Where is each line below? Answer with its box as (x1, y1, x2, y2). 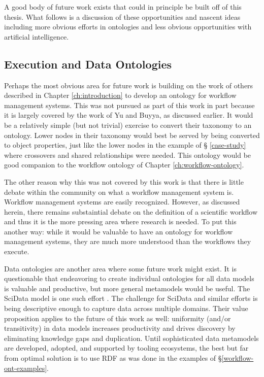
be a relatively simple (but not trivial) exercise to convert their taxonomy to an (4, 119, 252, 130)
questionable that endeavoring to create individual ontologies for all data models (4, 273, 254, 284)
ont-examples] (4, 362, 47, 373)
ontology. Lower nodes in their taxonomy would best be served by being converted (4, 129, 260, 140)
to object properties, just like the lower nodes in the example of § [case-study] (4, 140, 246, 150)
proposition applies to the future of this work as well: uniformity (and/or (4, 313, 231, 323)
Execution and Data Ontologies (4, 56, 172, 72)
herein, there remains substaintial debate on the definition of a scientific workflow (4, 206, 258, 217)
